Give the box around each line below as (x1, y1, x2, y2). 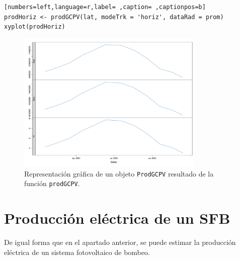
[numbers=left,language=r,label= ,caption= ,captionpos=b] (4, 4, 206, 11)
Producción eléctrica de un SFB (4, 208, 230, 228)
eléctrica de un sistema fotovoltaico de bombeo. (4, 246, 150, 257)
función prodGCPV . (24, 178, 80, 189)
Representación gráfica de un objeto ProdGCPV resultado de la (24, 168, 214, 179)
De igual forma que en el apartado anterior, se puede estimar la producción (4, 237, 236, 247)
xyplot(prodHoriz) (4, 23, 65, 31)
